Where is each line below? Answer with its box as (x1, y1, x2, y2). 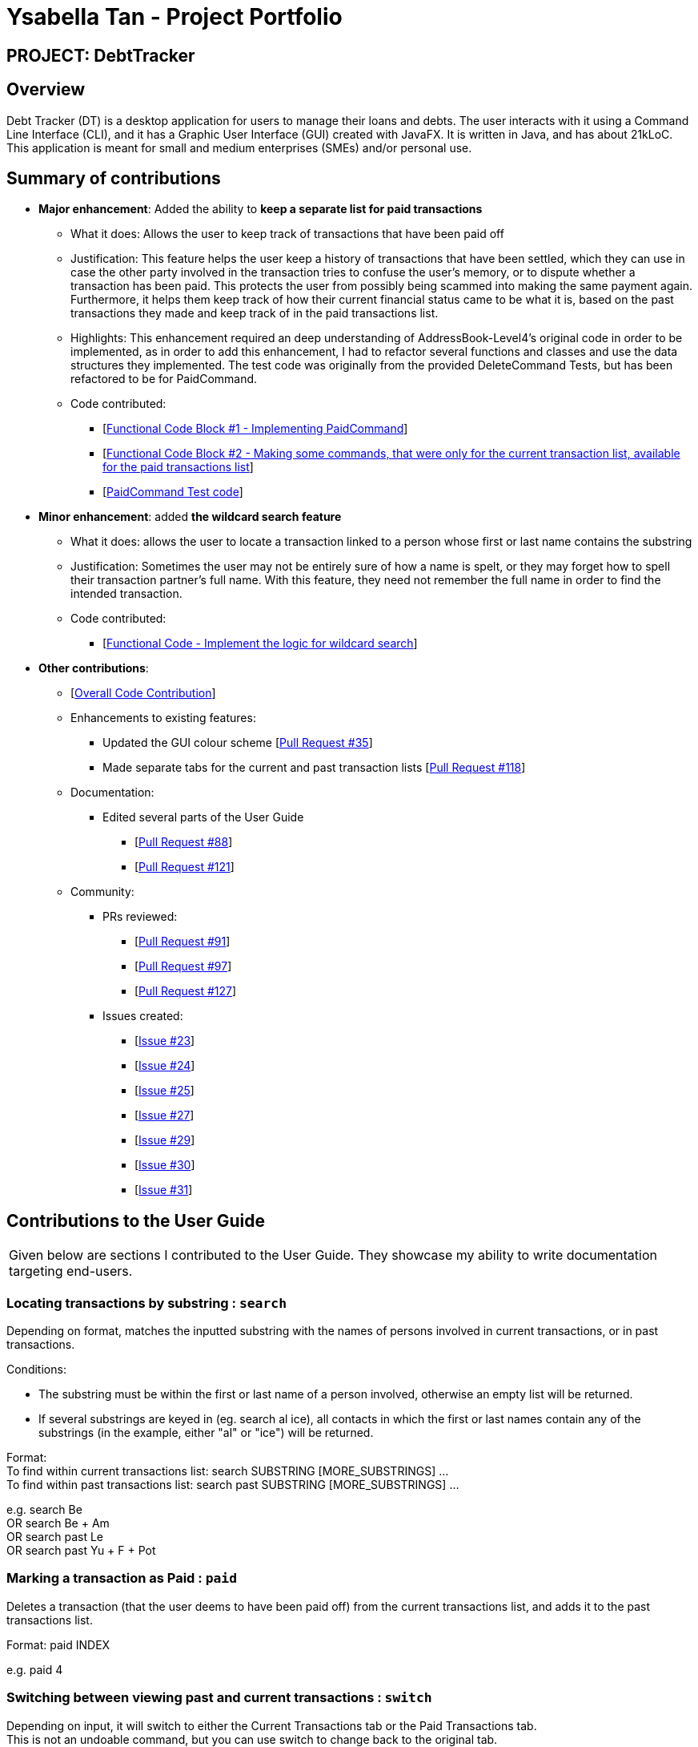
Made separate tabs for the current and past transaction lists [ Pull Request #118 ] (102, 761, 526, 775)
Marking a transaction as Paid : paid (6, 1570, 238, 1587)
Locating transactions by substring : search (6, 1294, 287, 1311)
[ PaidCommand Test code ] (102, 485, 243, 499)
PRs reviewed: (102, 910, 178, 924)
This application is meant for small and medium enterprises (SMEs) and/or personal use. (6, 140, 472, 155)
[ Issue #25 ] (134, 1083, 195, 1098)
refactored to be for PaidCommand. (70, 372, 258, 386)
